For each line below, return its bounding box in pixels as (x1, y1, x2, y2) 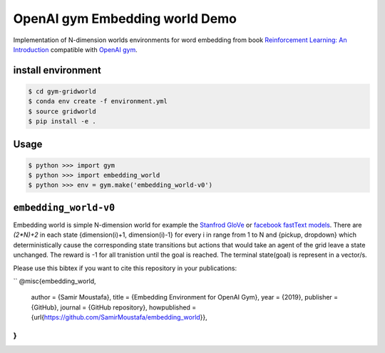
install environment (13, 64, 101, 76)
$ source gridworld (28, 107, 96, 116)
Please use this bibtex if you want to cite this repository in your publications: (13, 264, 237, 272)
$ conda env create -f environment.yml (28, 97, 168, 106)
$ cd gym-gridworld (28, 87, 96, 96)
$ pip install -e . (28, 118, 96, 126)
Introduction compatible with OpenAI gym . (13, 45, 138, 53)
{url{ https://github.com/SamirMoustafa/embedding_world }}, (31, 313, 208, 322)
